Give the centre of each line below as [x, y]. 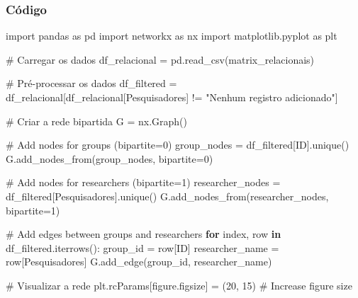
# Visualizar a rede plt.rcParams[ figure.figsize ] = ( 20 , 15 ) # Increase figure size [179, 285]
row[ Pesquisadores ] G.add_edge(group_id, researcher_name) [139, 262]
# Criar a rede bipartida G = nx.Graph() [96, 121]
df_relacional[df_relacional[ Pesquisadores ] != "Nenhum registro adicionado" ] [172, 97]
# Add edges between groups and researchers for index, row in [144, 234]
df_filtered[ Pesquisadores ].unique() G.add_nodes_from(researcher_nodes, [167, 196]
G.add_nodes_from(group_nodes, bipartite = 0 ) [110, 158]
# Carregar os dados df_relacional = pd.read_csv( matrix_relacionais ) [160, 59]
